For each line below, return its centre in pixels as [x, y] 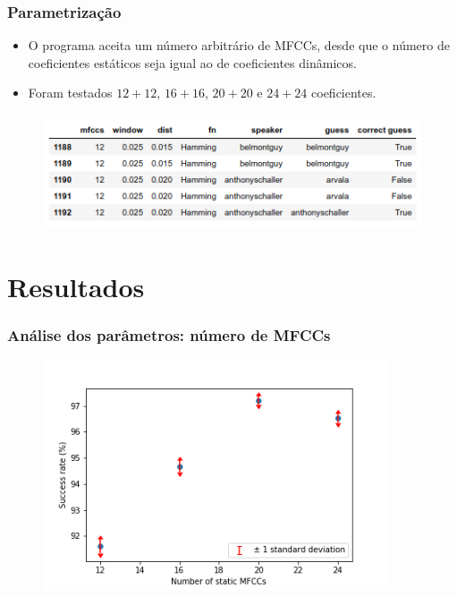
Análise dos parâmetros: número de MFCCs [169, 335]
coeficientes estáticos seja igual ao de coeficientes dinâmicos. [192, 62]
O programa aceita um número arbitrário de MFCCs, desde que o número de [239, 45]
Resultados [76, 287]
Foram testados [70, 93]
